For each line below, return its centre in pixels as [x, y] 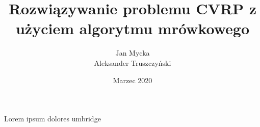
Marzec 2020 [133, 80]
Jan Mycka [133, 53]
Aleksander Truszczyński [133, 62]
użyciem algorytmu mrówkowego [133, 28]
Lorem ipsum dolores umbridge [53, 119]
